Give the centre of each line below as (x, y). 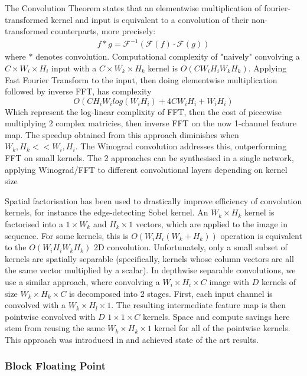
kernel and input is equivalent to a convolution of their (150, 19)
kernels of (279, 282)
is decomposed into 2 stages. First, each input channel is (171, 293)
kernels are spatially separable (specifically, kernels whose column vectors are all (149, 258)
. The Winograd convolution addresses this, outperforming (181, 146)
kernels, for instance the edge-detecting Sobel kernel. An (107, 212)
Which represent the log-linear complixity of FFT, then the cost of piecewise (143, 111)
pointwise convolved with (50, 316)
